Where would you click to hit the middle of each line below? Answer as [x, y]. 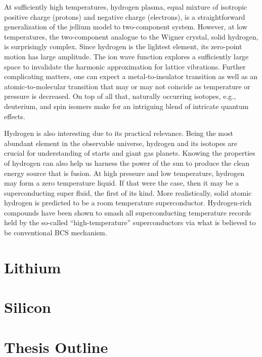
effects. [15, 116]
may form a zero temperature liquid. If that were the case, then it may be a [122, 183]
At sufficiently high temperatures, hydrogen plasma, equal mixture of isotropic [126, 7]
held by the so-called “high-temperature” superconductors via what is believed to [130, 222]
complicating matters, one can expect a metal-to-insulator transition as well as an [131, 76]
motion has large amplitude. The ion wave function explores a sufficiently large [126, 56]
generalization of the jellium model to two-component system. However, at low [126, 27]
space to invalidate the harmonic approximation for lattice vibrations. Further [125, 66]
